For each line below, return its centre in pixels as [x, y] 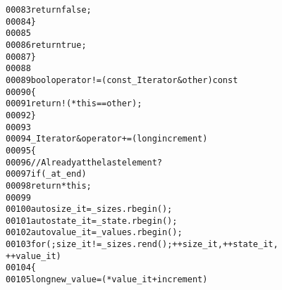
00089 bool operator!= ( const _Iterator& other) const [122, 80]
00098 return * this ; [49, 185]
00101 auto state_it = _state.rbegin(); [92, 221]
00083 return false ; [49, 10]
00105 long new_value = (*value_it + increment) [107, 280]
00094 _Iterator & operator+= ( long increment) [107, 139]
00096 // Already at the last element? [84, 162]
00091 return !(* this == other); [74, 104]
